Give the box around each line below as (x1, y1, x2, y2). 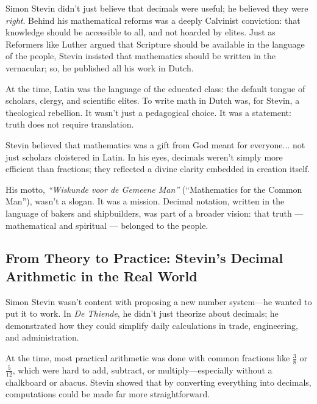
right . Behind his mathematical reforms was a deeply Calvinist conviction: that (5, 13, 301, 26)
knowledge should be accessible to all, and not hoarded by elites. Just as (5, 26, 276, 38)
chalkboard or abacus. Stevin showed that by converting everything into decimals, (5, 375, 312, 388)
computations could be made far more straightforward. (5, 388, 210, 400)
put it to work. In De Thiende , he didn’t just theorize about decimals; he (5, 307, 279, 320)
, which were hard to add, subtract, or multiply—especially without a (12, 363, 272, 376)
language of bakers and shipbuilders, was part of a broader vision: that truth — (5, 206, 304, 219)
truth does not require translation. (5, 118, 134, 131)
